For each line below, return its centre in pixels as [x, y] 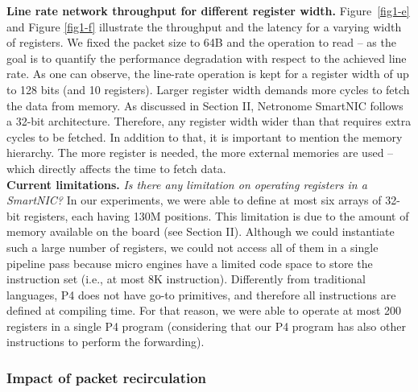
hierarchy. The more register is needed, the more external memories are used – [200, 153]
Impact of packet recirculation [107, 377]
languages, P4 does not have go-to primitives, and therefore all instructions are [201, 294]
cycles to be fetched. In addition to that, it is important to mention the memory [205, 136]
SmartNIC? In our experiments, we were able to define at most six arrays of [194, 200]
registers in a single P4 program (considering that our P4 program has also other [206, 326]
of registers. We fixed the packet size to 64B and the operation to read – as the [201, 42]
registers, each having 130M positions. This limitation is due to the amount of [216, 215]
